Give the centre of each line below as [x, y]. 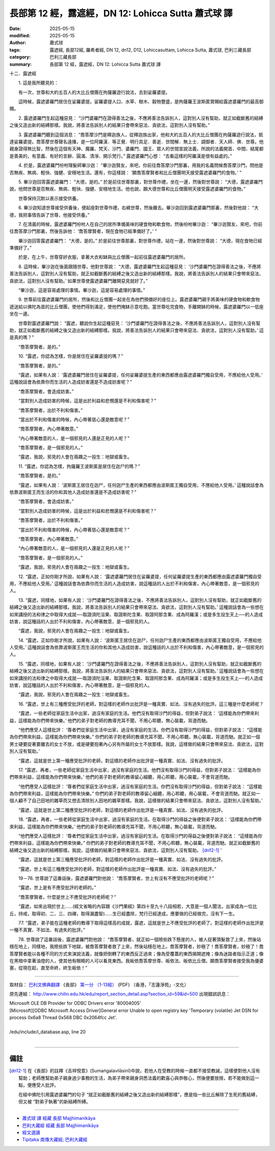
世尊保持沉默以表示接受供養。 [49, 198]
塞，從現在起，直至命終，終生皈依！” [48, 968]
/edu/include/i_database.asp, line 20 [48, 1032]
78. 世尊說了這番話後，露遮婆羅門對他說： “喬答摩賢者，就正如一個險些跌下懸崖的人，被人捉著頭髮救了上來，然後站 [140, 939]
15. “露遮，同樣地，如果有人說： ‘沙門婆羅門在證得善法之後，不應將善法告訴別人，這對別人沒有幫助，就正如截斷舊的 [140, 664]
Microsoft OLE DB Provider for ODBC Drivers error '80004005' [75, 1003]
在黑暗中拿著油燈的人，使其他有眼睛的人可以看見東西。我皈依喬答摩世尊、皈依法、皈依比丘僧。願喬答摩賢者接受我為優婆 [136, 960]
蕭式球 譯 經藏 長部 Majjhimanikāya [59, 1118]
